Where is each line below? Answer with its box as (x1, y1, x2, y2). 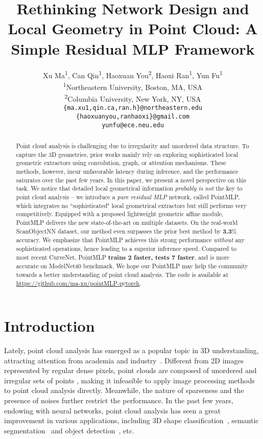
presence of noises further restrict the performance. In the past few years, (4, 395, 233, 406)
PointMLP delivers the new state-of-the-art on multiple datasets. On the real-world (16, 218, 238, 226)
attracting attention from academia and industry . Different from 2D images (4, 355, 244, 365)
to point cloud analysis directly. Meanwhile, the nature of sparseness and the (4, 385, 244, 396)
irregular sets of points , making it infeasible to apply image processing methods (4, 375, 255, 385)
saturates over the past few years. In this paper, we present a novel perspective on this (16, 175, 246, 184)
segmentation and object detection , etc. (4, 425, 134, 435)
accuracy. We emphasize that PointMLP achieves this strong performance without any (16, 236, 245, 244)
